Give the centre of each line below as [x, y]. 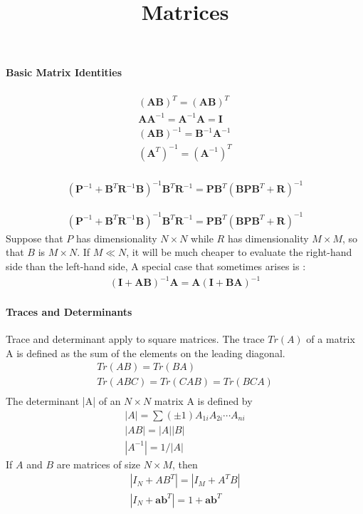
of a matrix [331, 338]
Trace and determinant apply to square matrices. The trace [135, 338]
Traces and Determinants [69, 311]
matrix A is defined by [203, 401]
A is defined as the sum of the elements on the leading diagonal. [146, 353]
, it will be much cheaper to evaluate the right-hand [239, 252]
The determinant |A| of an [63, 401]
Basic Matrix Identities [64, 72]
